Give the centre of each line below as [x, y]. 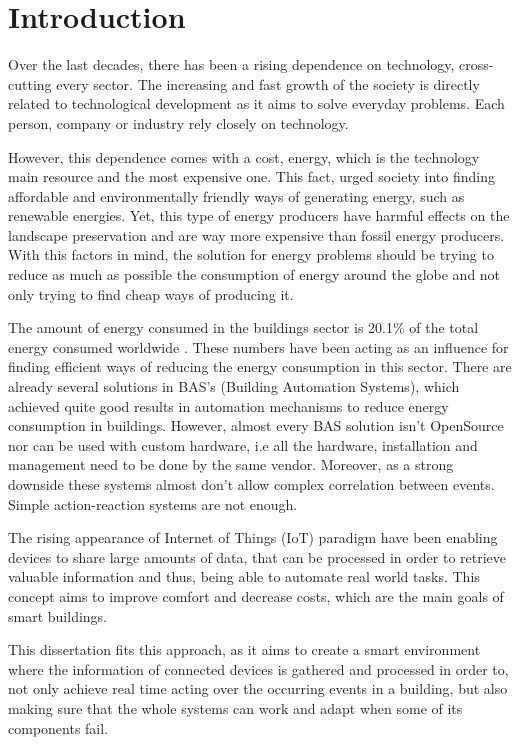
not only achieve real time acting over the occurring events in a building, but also [258, 688]
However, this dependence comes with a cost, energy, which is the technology [244, 156]
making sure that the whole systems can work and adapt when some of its [235, 707]
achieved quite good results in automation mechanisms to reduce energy [228, 405]
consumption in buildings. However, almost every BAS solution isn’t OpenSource [256, 425]
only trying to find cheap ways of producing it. [151, 293]
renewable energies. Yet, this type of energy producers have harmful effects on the [259, 215]
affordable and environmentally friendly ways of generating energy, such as [236, 195]
